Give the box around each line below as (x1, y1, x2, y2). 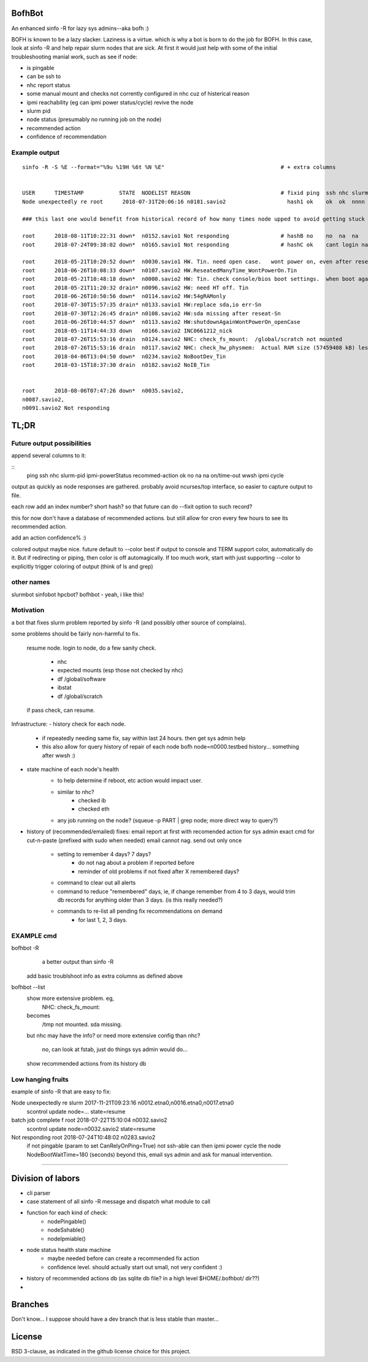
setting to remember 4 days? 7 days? (57, 851, 151, 858)
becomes (26, 1012, 50, 1020)
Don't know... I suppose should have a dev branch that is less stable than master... (11, 1315, 219, 1323)
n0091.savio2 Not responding (22, 404, 110, 412)
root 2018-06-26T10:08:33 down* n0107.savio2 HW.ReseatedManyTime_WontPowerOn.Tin (22, 267, 297, 274)
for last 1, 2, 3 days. (78, 916, 128, 923)
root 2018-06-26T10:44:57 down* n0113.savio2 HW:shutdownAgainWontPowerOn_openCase (22, 318, 301, 326)
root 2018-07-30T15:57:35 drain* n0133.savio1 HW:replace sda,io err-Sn (22, 301, 262, 309)
